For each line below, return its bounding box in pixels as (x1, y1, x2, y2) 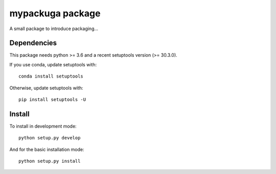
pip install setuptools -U (18, 97, 86, 103)
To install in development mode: (9, 123, 77, 129)
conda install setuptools (18, 73, 84, 79)
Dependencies (9, 39, 57, 47)
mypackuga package (9, 8, 101, 19)
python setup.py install (18, 158, 81, 164)
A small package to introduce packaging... (9, 26, 99, 32)
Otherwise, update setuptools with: (9, 85, 83, 91)
